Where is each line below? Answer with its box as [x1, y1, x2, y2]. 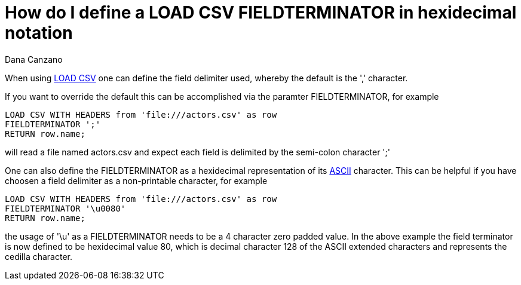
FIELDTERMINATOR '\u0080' [5, 203, 126, 213]
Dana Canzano [5, 54, 63, 65]
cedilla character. [5, 251, 73, 262]
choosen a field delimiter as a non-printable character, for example [5, 175, 268, 186]
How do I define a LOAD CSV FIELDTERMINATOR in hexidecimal [5, 2, 517, 23]
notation [5, 23, 73, 43]
